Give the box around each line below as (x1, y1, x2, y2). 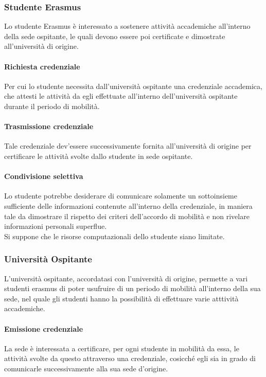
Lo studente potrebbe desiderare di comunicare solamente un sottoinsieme (4, 190, 237, 201)
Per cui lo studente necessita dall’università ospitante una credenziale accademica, (4, 80, 262, 91)
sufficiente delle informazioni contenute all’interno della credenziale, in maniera (4, 200, 253, 211)
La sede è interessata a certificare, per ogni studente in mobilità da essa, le (4, 343, 239, 353)
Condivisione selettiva (4, 171, 83, 182)
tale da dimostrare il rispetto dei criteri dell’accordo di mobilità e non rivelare (4, 210, 250, 221)
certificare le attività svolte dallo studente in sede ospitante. (4, 150, 193, 161)
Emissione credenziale (4, 323, 83, 334)
